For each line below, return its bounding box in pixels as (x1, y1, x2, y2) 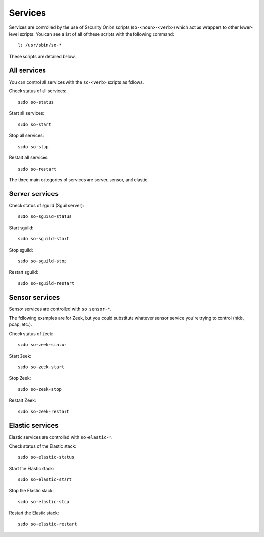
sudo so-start (18, 122, 51, 127)
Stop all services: (9, 132, 44, 138)
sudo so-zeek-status (18, 342, 67, 348)
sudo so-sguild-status (18, 214, 72, 219)
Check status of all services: (9, 88, 66, 94)
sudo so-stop (18, 144, 49, 149)
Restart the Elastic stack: (9, 510, 59, 516)
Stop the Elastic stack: (9, 488, 54, 494)
